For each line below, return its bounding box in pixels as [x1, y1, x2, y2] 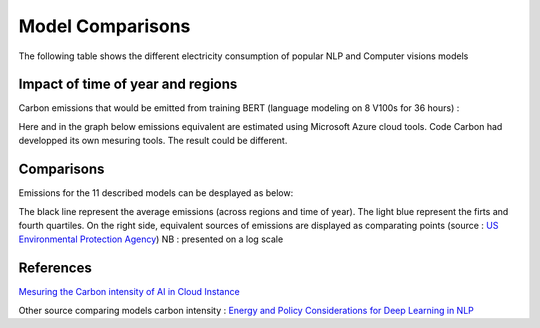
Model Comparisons [18, 15, 191, 37]
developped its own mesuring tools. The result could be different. [18, 135, 288, 147]
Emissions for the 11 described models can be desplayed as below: [18, 187, 294, 199]
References [18, 260, 92, 277]
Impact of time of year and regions [18, 76, 238, 93]
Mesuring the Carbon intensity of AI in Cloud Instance [18, 286, 240, 298]
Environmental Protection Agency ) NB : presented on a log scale [18, 233, 284, 245]
